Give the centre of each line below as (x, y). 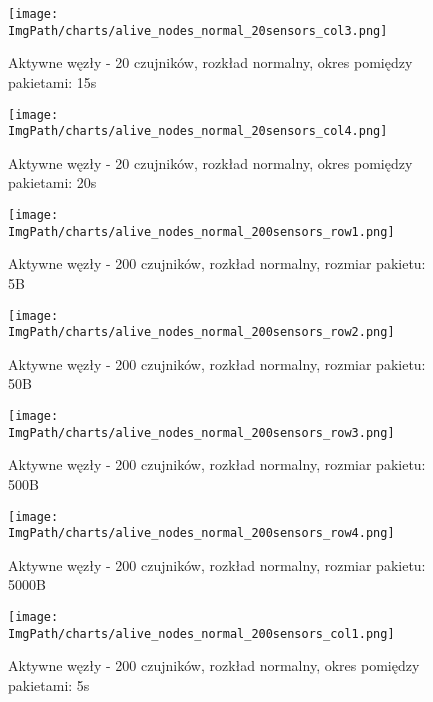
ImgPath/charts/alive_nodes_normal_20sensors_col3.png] (198, 30)
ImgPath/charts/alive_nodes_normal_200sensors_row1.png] (201, 231)
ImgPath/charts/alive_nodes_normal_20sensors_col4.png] (198, 131)
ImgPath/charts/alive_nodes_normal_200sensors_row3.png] (201, 432)
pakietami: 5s (49, 684)
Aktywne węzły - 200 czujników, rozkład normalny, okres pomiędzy (214, 665)
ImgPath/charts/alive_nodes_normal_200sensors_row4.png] (201, 533)
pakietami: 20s (52, 182)
